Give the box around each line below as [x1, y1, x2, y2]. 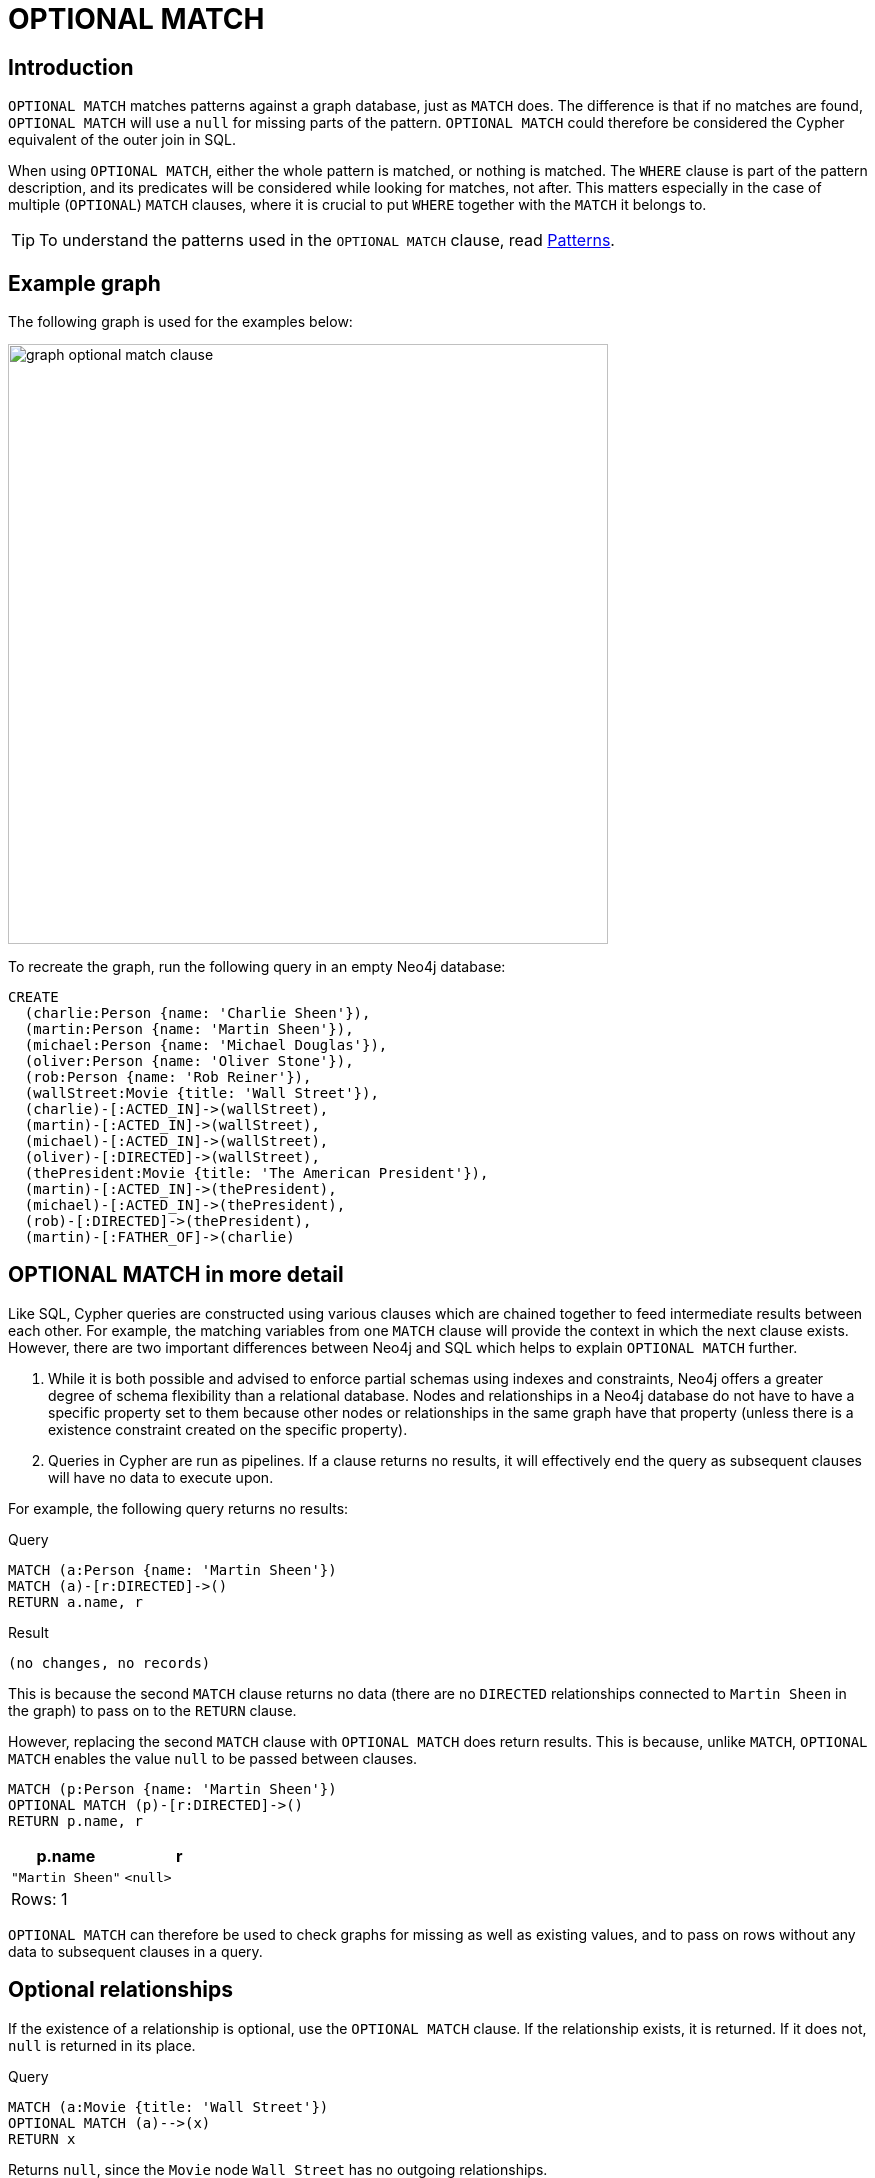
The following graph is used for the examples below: [8, 313, 353, 331]
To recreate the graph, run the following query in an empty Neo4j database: [8, 958, 506, 976]
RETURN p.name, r [8, 1812, 143, 1829]
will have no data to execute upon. [48, 1468, 274, 1486]
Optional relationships [8, 1977, 233, 2003]
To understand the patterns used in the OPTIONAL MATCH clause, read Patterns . [39, 230, 615, 251]
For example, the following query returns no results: [8, 1499, 349, 1517]
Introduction [8, 54, 134, 80]
